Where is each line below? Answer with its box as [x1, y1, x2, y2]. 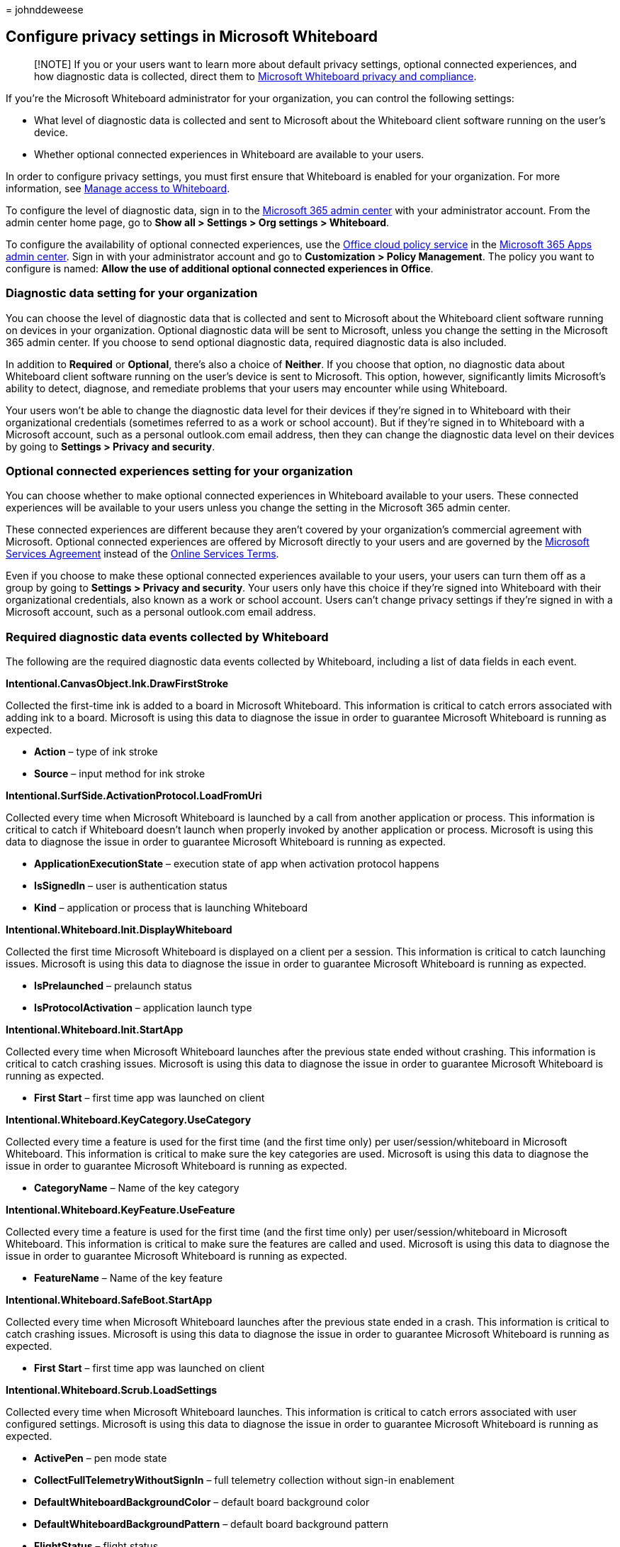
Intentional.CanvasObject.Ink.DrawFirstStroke [6, 677, 229, 690]
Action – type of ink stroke [34, 745, 158, 758]
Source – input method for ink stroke [34, 767, 205, 780]
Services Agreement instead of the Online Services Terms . [6, 548, 279, 560]
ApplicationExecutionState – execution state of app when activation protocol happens [34, 858, 439, 870]
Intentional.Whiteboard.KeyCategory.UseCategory [6, 1114, 252, 1126]
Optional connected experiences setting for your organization [6, 463, 353, 478]
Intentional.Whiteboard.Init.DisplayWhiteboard [6, 924, 232, 936]
